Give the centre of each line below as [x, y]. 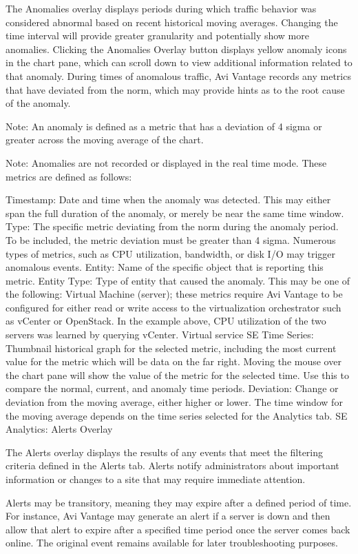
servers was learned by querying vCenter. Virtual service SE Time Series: [160, 335]
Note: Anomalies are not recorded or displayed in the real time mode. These [166, 162]
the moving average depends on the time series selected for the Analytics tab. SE [177, 415]
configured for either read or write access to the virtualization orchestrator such [173, 307]
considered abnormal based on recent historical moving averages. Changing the [172, 22]
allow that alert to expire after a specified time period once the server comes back [178, 529]
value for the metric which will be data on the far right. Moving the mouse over [173, 361]
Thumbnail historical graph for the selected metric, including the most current [171, 348]
